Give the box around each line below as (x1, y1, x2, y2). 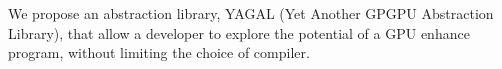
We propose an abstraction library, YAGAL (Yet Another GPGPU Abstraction (8, 3, 494, 23)
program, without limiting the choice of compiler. (8, 42, 310, 63)
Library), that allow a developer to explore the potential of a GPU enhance (8, 22, 470, 43)
